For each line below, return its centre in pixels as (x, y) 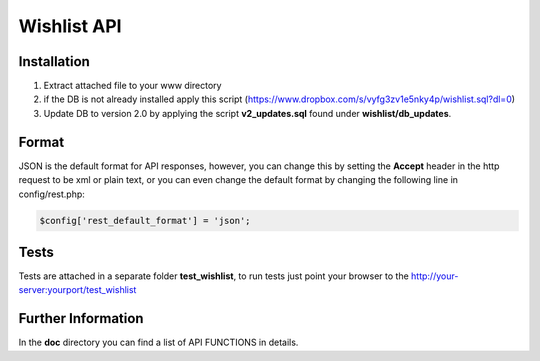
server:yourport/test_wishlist (77, 290)
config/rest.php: (51, 194)
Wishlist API (70, 26)
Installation (54, 61)
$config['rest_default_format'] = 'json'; (145, 220)
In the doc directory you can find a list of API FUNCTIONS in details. (158, 342)
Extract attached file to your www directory (132, 86)
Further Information (81, 318)
